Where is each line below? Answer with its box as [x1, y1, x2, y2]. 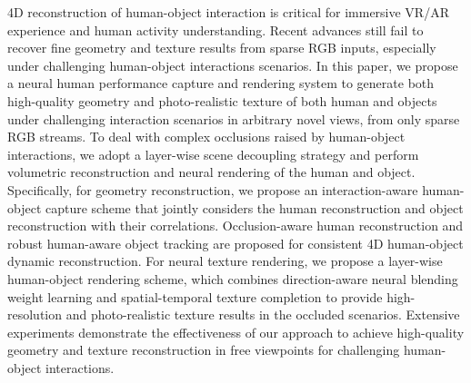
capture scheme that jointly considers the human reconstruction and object [45, 198, 464, 217]
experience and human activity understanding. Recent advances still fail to [7, 20, 424, 39]
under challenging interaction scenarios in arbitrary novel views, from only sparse [7, 109, 460, 128]
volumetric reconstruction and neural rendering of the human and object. [7, 162, 416, 182]
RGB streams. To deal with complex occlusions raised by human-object [7, 127, 406, 146]
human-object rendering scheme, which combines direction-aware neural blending [7, 269, 458, 288]
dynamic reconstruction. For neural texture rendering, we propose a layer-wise [7, 251, 443, 270]
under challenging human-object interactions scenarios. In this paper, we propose [7, 55, 458, 74]
